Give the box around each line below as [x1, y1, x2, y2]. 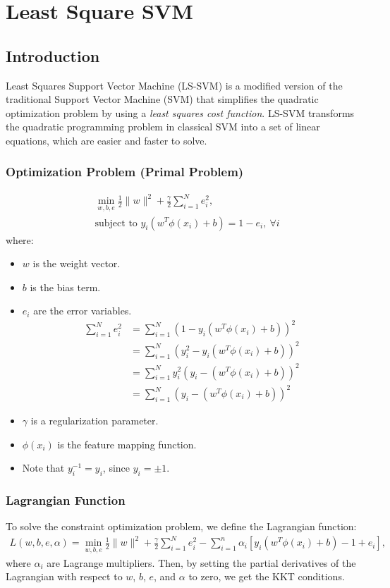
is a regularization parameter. [30, 413, 159, 428]
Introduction [6, 44, 100, 66]
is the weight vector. [32, 256, 121, 271]
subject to [95, 218, 138, 228]
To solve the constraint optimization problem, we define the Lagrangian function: [6, 519, 357, 534]
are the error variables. [33, 303, 132, 318]
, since [102, 460, 130, 475]
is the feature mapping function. [57, 436, 197, 451]
